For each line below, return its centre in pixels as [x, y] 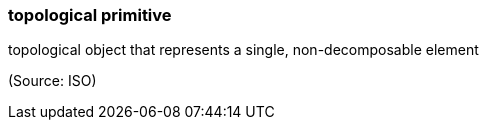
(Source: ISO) [52, 81]
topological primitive [90, 15]
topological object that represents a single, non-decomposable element [243, 50]
